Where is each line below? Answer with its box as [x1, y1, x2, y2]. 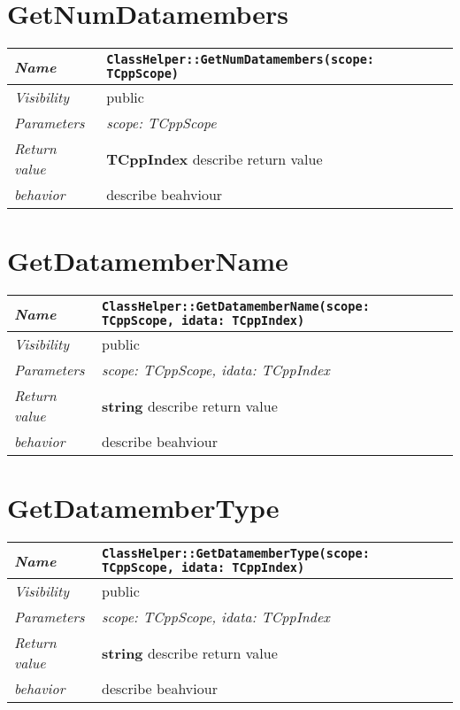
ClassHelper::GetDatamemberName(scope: [102, 299, 370, 314]
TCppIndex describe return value [106, 148, 323, 169]
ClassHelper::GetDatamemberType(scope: [102, 546, 370, 561]
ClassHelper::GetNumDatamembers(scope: [106, 52, 375, 67]
